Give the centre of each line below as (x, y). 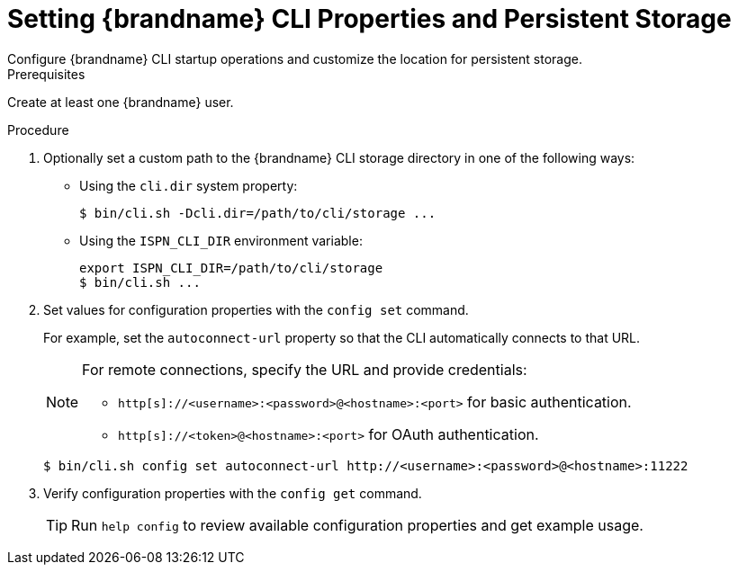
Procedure (38, 130)
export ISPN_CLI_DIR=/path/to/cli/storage (231, 268)
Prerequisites (46, 74)
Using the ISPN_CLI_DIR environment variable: (221, 240)
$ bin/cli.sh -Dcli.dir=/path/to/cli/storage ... (258, 213)
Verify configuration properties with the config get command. (233, 493)
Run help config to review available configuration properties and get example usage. (357, 525)
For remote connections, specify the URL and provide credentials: (305, 369)
